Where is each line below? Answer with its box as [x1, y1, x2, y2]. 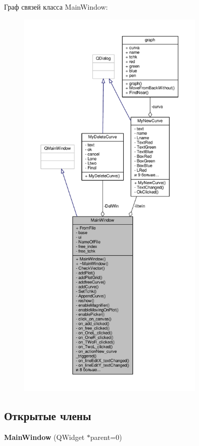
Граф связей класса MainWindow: [4, 2, 108, 12]
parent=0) [90, 431, 122, 442]
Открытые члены [4, 407, 91, 423]
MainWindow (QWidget [4, 431, 85, 442]
